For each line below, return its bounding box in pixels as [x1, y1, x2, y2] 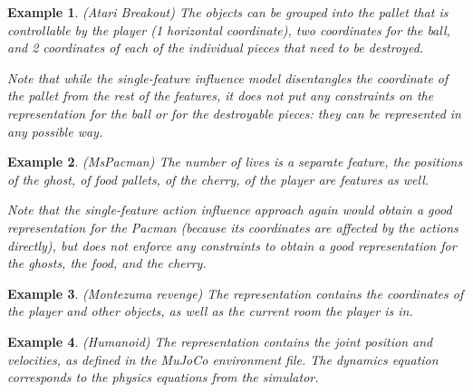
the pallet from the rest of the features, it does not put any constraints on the [7, 86, 434, 105]
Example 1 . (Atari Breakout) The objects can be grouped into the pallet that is [7, 3, 449, 21]
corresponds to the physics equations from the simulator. [7, 368, 319, 387]
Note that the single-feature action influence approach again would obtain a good [7, 200, 452, 219]
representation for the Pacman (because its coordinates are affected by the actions [7, 217, 459, 236]
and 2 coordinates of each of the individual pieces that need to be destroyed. [7, 38, 424, 57]
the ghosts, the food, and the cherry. [7, 253, 207, 272]
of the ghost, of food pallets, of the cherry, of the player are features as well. [7, 169, 430, 188]
